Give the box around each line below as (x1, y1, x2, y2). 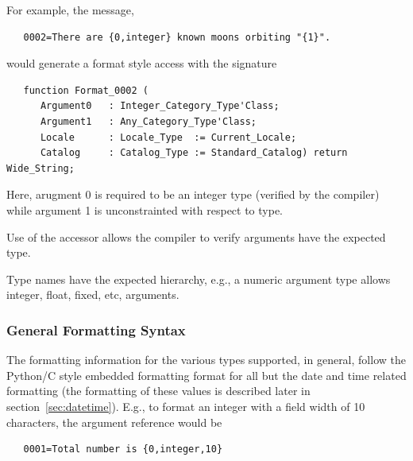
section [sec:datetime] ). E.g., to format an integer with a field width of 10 (6, 397, 365, 414)
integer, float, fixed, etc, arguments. (6, 286, 179, 303)
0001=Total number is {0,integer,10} (23, 444, 223, 455)
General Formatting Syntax (6, 320, 186, 339)
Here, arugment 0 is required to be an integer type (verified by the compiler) (6, 186, 380, 203)
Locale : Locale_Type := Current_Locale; (40, 131, 297, 143)
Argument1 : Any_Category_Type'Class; (40, 115, 257, 127)
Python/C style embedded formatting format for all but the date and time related (6, 366, 407, 383)
